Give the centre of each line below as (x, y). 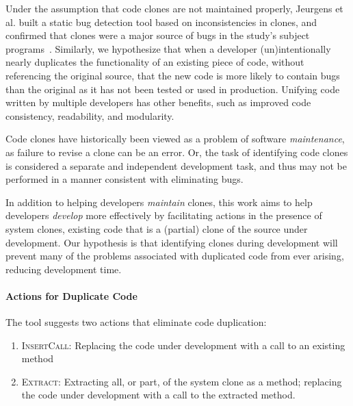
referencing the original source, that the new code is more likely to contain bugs (173, 75)
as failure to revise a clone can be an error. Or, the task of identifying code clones (177, 152)
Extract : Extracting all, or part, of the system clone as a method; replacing (182, 381)
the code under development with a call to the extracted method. (158, 395)
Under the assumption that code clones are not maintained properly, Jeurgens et (174, 8)
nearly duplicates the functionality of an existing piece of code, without (155, 62)
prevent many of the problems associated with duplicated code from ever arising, (175, 256)
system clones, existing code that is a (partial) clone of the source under (157, 228)
